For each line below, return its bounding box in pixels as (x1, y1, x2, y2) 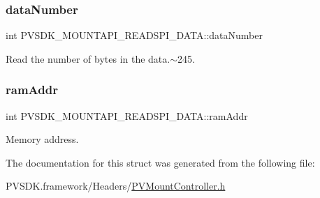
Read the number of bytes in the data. (6, 51, 170, 66)
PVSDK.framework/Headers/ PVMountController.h (6, 178, 226, 193)
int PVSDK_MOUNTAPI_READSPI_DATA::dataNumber (6, 28, 263, 43)
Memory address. (6, 132, 79, 146)
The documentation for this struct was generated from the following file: (6, 155, 315, 169)
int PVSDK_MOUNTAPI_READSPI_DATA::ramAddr (6, 108, 248, 123)
